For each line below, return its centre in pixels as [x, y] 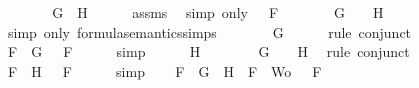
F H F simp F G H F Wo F [164, 70]
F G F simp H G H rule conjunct [208, 51]
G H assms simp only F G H [218, 12]
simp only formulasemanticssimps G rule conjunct [209, 31]
